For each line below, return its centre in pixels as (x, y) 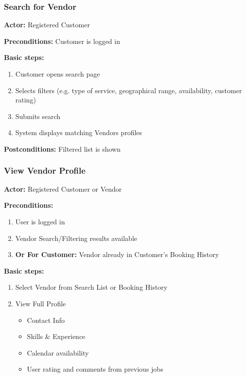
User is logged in (40, 221)
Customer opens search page (58, 74)
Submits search (38, 116)
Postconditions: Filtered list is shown (62, 149)
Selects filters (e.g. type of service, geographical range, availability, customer (129, 90)
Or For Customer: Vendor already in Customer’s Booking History (117, 254)
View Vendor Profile (45, 170)
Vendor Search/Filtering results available (76, 238)
